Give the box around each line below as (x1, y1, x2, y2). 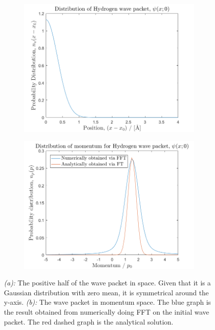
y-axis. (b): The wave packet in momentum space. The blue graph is (4, 297, 211, 307)
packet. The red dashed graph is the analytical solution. (4, 316, 173, 327)
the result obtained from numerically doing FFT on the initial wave (4, 306, 209, 317)
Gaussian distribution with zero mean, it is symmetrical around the (4, 287, 209, 297)
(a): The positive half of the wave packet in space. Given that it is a (4, 277, 211, 288)
